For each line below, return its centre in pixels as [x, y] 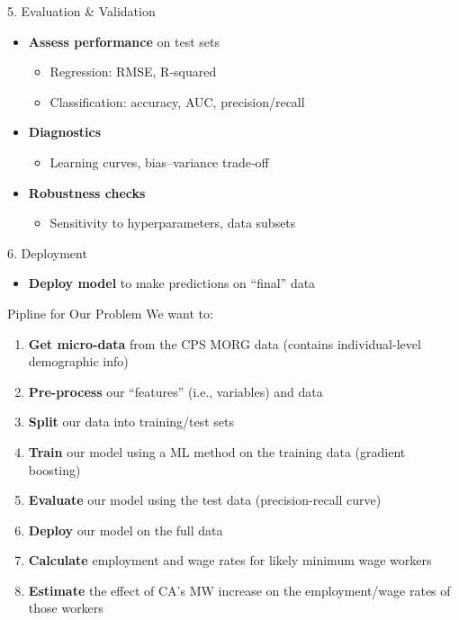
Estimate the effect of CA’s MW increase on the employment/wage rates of [239, 590]
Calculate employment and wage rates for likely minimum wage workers [230, 560]
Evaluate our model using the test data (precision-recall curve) [205, 500]
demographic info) [78, 361]
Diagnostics [65, 132]
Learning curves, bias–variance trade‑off [159, 162]
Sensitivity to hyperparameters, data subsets [173, 223]
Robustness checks [87, 192]
